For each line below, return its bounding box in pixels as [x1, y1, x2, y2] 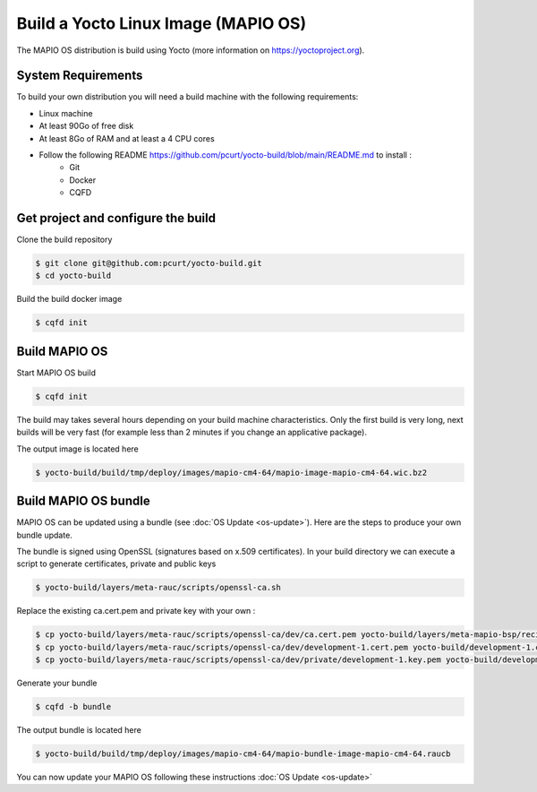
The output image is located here [16, 443, 139, 454]
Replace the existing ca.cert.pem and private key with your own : [16, 606, 256, 616]
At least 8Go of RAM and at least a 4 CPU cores [38, 133, 215, 143]
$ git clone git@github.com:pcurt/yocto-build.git [35, 258, 263, 269]
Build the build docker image [16, 294, 123, 305]
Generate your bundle [16, 677, 98, 689]
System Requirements [16, 68, 143, 83]
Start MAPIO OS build [16, 367, 96, 378]
